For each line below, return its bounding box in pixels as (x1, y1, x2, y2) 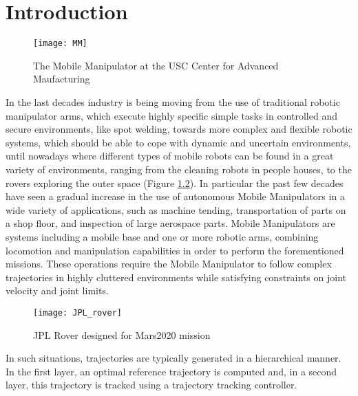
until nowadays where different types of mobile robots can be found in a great (6, 148, 334, 163)
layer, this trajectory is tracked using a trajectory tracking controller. (6, 377, 297, 392)
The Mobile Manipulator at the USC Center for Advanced (33, 58, 279, 72)
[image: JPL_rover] (33, 307, 122, 318)
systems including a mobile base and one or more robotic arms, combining (6, 229, 319, 243)
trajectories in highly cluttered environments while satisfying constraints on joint (6, 269, 346, 284)
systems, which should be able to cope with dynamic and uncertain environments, (6, 135, 351, 149)
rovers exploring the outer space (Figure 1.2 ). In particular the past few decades (6, 175, 344, 190)
